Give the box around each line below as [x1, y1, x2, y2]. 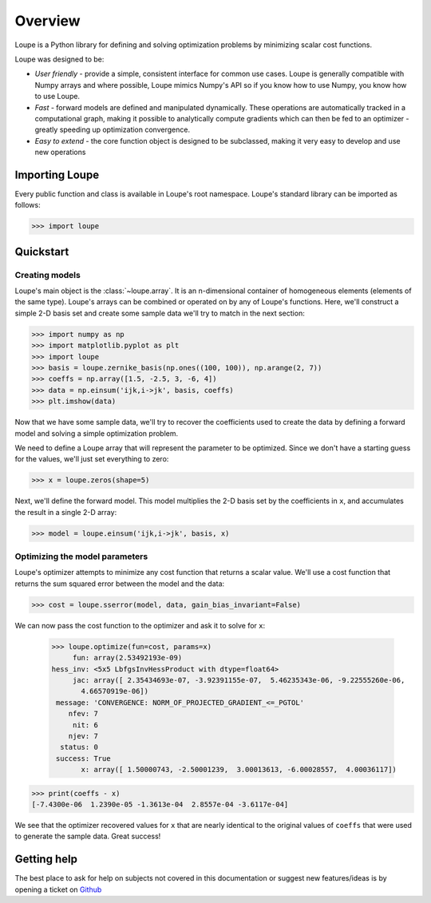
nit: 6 [72, 720, 99, 730]
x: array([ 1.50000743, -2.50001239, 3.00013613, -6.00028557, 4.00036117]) [81, 765, 397, 774]
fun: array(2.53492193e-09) [72, 653, 183, 663]
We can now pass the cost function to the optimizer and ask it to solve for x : [14, 620, 266, 630]
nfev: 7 [68, 709, 99, 719]
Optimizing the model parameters [14, 551, 148, 562]
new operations [34, 148, 86, 157]
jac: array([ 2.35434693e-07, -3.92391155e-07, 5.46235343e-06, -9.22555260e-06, [72, 675, 405, 684]
